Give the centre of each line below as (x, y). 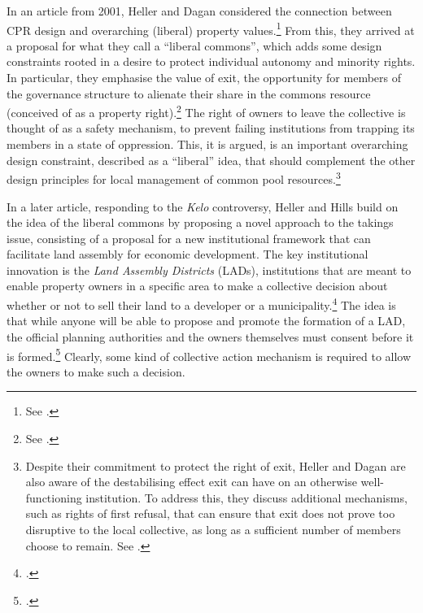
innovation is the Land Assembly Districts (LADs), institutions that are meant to (209, 270)
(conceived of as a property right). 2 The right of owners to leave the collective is (206, 111)
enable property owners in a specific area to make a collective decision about (197, 286)
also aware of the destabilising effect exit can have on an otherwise (191, 482)
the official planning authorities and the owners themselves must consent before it (210, 336)
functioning (54, 497)
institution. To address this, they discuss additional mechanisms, (246, 497)
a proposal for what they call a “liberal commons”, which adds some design (194, 45)
